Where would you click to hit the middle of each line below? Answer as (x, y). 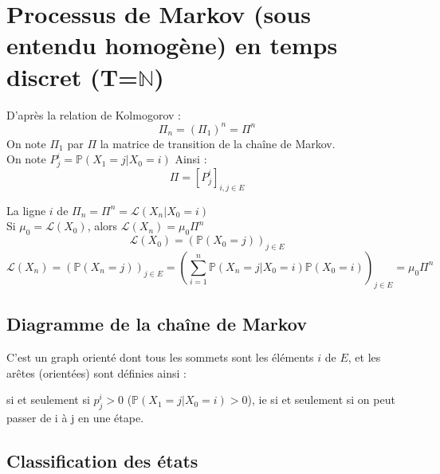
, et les (364, 356)
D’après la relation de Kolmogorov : (94, 114)
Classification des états (102, 460)
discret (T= (73, 76)
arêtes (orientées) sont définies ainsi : (96, 372)
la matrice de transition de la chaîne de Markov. (218, 143)
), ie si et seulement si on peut (321, 400)
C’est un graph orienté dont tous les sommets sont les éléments (160, 356)
